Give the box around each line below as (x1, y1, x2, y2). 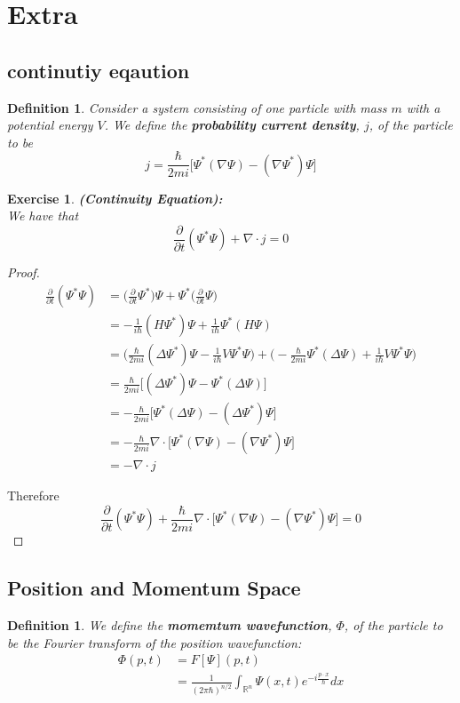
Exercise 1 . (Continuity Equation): (7, 188, 223, 207)
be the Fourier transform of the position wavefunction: (7, 633, 302, 651)
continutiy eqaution (7, 56, 190, 84)
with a (406, 98, 440, 116)
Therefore (7, 486, 59, 505)
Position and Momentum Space (7, 574, 301, 602)
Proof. (7, 263, 40, 282)
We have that (7, 206, 79, 225)
